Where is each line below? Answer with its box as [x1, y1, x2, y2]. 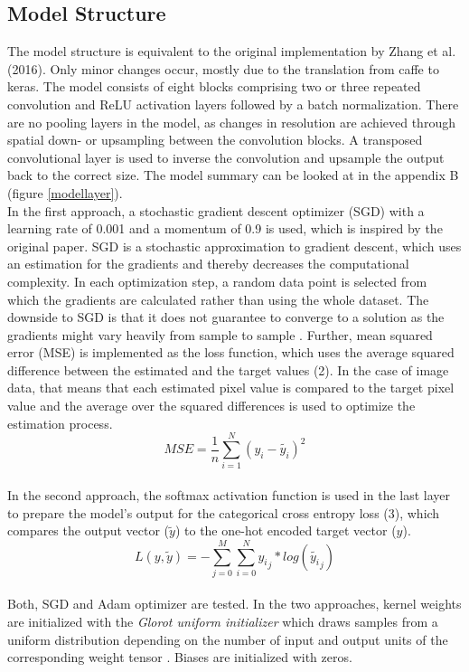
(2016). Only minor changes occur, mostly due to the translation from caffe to [7, 59, 439, 78]
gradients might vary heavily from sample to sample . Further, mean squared [7, 325, 433, 344]
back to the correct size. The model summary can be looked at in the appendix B [7, 166, 459, 185]
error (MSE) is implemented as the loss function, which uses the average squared [7, 343, 455, 362]
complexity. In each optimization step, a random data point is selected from [7, 271, 427, 290]
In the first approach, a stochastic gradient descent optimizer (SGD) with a [7, 201, 425, 220]
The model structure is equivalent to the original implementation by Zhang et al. [7, 42, 456, 61]
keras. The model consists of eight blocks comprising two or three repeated [7, 77, 421, 96]
